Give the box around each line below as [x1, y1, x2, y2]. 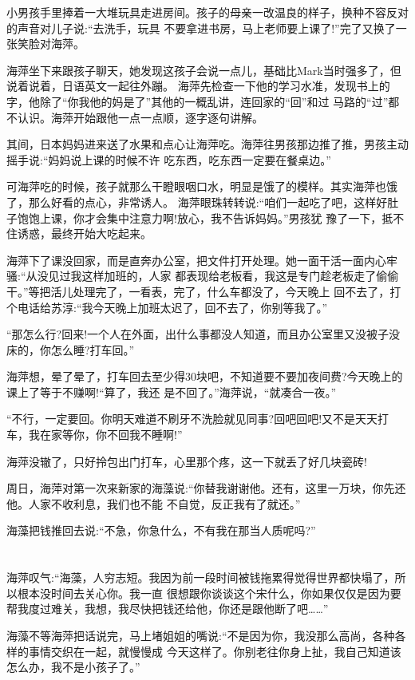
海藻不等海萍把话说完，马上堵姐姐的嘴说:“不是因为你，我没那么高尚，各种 [6, 627, 395, 643]
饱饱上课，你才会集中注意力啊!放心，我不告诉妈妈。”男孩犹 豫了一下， [17, 209, 382, 226]
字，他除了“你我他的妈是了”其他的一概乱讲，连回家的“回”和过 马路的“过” [6, 93, 389, 109]
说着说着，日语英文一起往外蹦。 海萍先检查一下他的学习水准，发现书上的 [6, 77, 390, 94]
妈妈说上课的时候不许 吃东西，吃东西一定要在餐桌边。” [48, 151, 331, 168]
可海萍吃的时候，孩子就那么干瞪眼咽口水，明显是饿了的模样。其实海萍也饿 [6, 178, 397, 195]
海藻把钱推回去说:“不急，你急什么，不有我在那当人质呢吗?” [6, 522, 316, 539]
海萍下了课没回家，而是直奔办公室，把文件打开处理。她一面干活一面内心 [6, 251, 386, 268]
